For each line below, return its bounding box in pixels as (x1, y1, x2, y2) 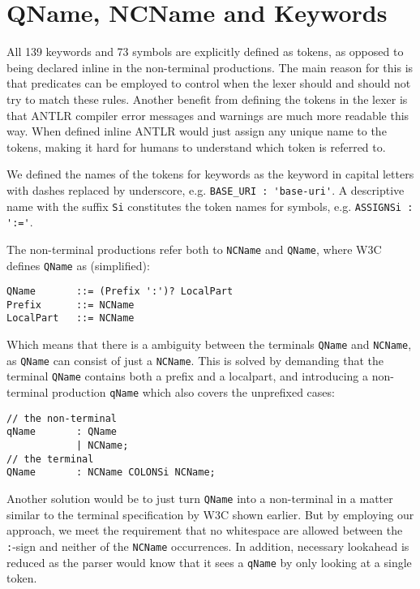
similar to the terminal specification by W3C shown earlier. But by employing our (6, 505, 414, 522)
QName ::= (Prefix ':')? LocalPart (6, 286, 234, 298)
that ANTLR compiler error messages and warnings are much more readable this (6, 106, 409, 123)
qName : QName (6, 426, 118, 438)
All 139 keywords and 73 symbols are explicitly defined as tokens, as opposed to (6, 43, 404, 60)
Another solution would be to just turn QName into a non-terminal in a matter (6, 490, 393, 507)
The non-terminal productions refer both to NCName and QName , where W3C (6, 240, 382, 257)
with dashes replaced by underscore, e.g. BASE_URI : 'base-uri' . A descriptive (6, 181, 405, 198)
